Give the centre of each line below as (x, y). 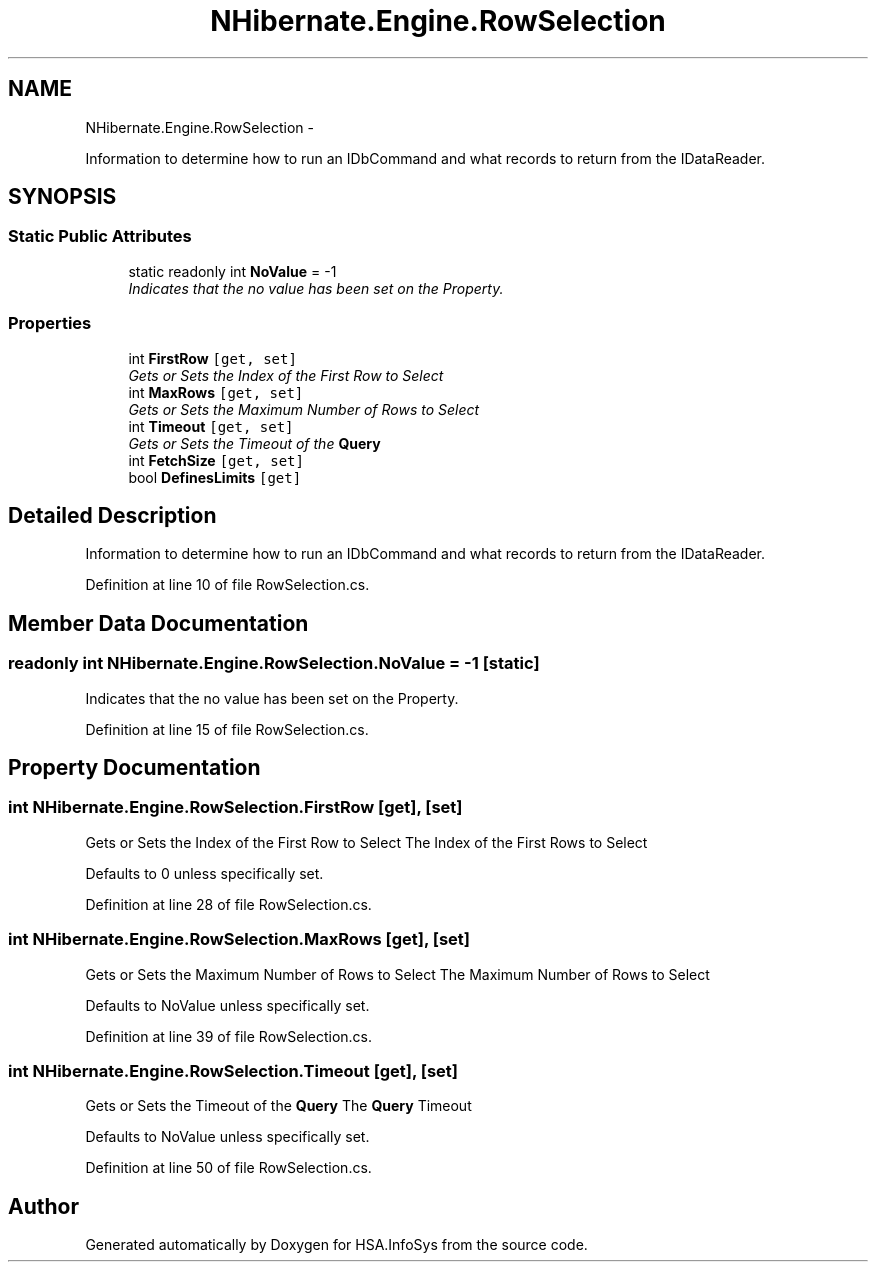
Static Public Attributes (100, 236)
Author (43, 1206)
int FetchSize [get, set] (216, 460)
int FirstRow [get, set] (212, 358)
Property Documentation (134, 768)
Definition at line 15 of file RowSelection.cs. (227, 729)
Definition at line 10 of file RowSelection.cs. (227, 585)
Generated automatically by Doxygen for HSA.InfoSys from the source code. (336, 1245)
